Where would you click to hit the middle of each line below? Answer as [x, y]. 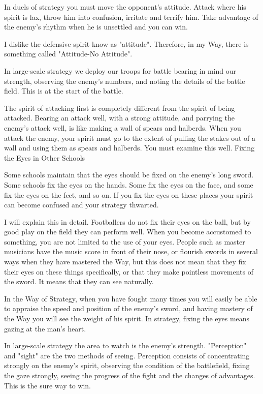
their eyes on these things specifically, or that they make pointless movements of [129, 271]
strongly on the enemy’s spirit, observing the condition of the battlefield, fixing [127, 365]
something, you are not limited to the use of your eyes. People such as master [125, 241]
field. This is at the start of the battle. [64, 91]
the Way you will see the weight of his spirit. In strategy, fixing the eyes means [127, 319]
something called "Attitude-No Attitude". [68, 54]
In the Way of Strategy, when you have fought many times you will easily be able [131, 298]
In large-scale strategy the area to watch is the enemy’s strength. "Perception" [125, 345]
